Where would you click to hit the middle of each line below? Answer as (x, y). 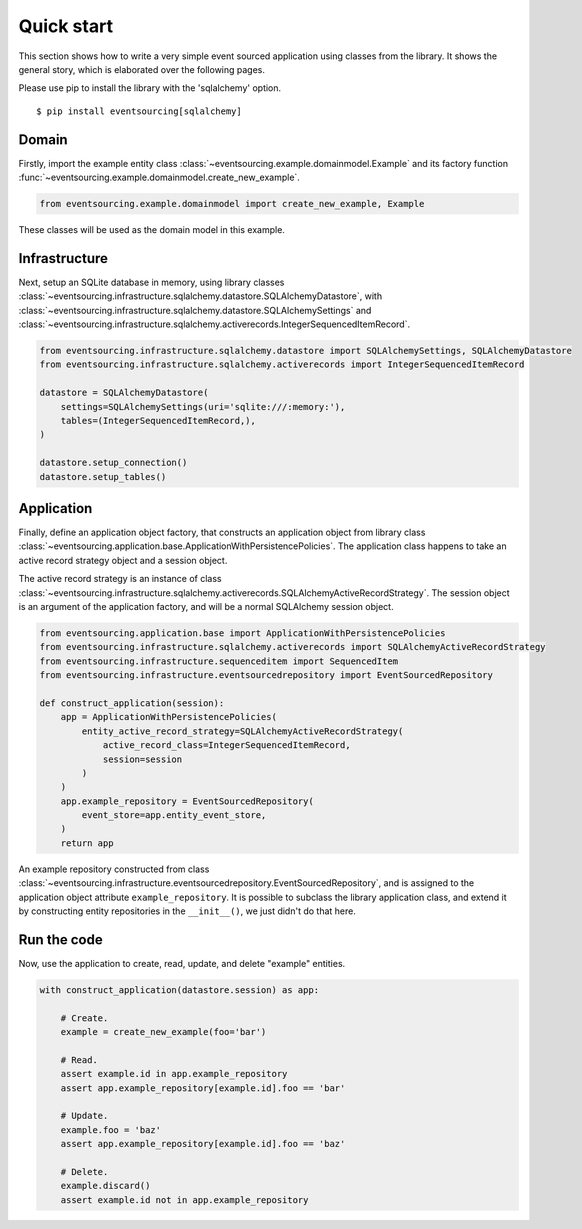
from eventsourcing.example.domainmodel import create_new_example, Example (232, 203)
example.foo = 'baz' (111, 1129)
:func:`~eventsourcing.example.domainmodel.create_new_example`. (159, 177)
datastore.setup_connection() (113, 463)
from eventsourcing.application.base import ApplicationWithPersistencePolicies (242, 633)
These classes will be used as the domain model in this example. (151, 229)
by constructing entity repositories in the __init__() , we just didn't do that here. (187, 911)
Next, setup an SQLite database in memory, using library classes (151, 282)
